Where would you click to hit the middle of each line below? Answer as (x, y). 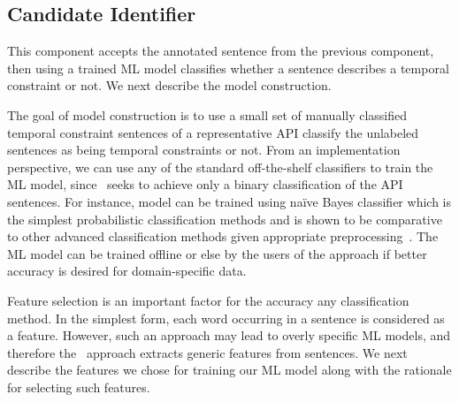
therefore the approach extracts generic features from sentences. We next (207, 352)
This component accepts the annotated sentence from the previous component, (221, 51)
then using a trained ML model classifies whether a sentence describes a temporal (228, 68)
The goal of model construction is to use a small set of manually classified (207, 114)
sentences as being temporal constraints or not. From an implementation (204, 150)
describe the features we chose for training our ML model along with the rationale (229, 370)
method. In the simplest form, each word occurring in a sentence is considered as (226, 318)
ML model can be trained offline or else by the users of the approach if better (217, 253)
